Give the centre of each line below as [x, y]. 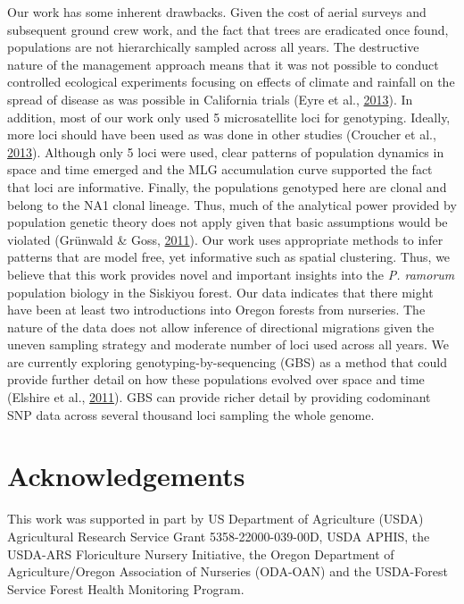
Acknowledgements [126, 476]
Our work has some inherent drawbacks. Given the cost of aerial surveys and [217, 12]
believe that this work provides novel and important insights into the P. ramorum [231, 274]
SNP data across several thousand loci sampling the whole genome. [191, 414]
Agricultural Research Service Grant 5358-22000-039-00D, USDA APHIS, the [219, 536]
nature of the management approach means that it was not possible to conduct [223, 64]
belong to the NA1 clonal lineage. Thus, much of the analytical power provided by [232, 204]
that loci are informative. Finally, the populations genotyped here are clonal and [227, 186]
